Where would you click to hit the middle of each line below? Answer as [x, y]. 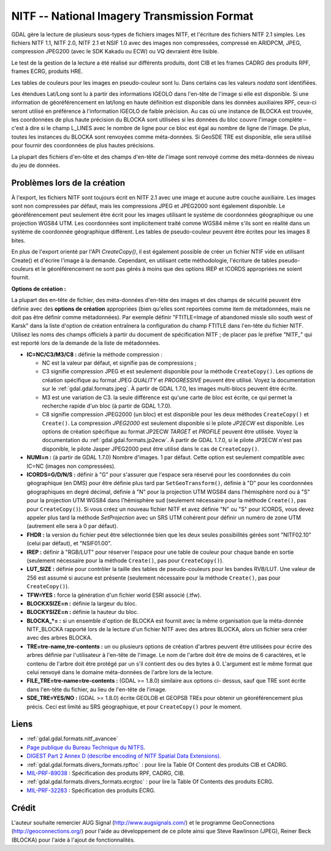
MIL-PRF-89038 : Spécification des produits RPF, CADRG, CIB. [106, 773]
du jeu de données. [36, 165]
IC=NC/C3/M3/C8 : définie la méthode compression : [94, 354]
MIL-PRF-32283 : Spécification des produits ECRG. [91, 790]
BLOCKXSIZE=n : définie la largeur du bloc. [82, 603]
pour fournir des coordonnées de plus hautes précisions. [83, 146]
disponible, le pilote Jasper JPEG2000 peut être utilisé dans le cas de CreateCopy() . [151, 449]
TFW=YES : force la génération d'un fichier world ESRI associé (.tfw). [114, 595]
